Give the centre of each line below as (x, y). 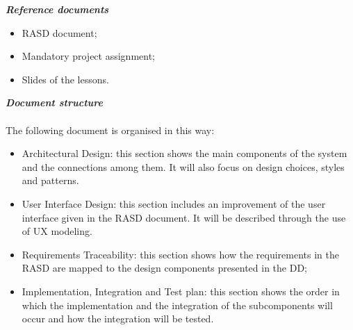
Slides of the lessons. (65, 79)
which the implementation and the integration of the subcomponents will (177, 305)
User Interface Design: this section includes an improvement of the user (174, 203)
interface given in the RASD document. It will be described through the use (184, 217)
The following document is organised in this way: (110, 130)
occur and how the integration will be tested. (118, 319)
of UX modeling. (57, 231)
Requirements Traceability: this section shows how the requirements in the (180, 254)
